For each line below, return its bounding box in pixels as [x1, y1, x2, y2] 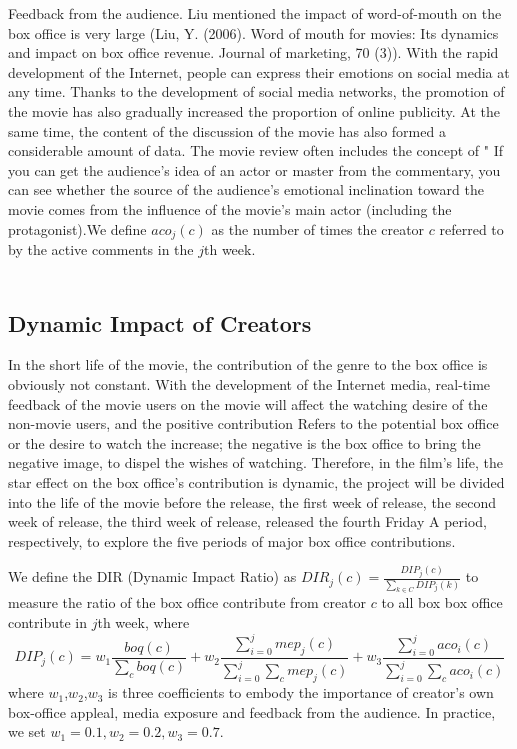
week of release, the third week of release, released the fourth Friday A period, [8, 511, 488, 532]
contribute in [8, 612, 88, 633]
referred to [439, 218, 504, 239]
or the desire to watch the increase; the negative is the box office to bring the [8, 432, 481, 453]
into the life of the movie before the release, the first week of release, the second [8, 491, 497, 512]
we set [8, 721, 46, 742]
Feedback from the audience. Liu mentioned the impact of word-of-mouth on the [8, 3, 502, 23]
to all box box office [381, 592, 503, 613]
